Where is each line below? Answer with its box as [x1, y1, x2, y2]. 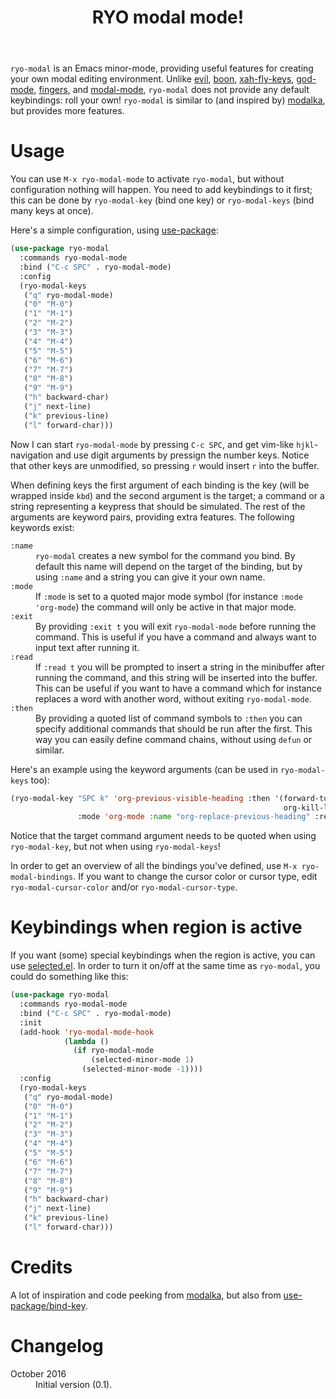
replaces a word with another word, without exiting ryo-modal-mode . [35, 692, 312, 705]
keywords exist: [10, 521, 75, 533]
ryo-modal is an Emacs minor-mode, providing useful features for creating [10, 62, 314, 75]
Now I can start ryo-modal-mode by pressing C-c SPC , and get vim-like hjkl [10, 438, 315, 450]
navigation [10, 449, 54, 461]
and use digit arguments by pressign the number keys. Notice [55, 449, 310, 461]
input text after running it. [35, 641, 140, 653]
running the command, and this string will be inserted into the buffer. [35, 671, 318, 683]
